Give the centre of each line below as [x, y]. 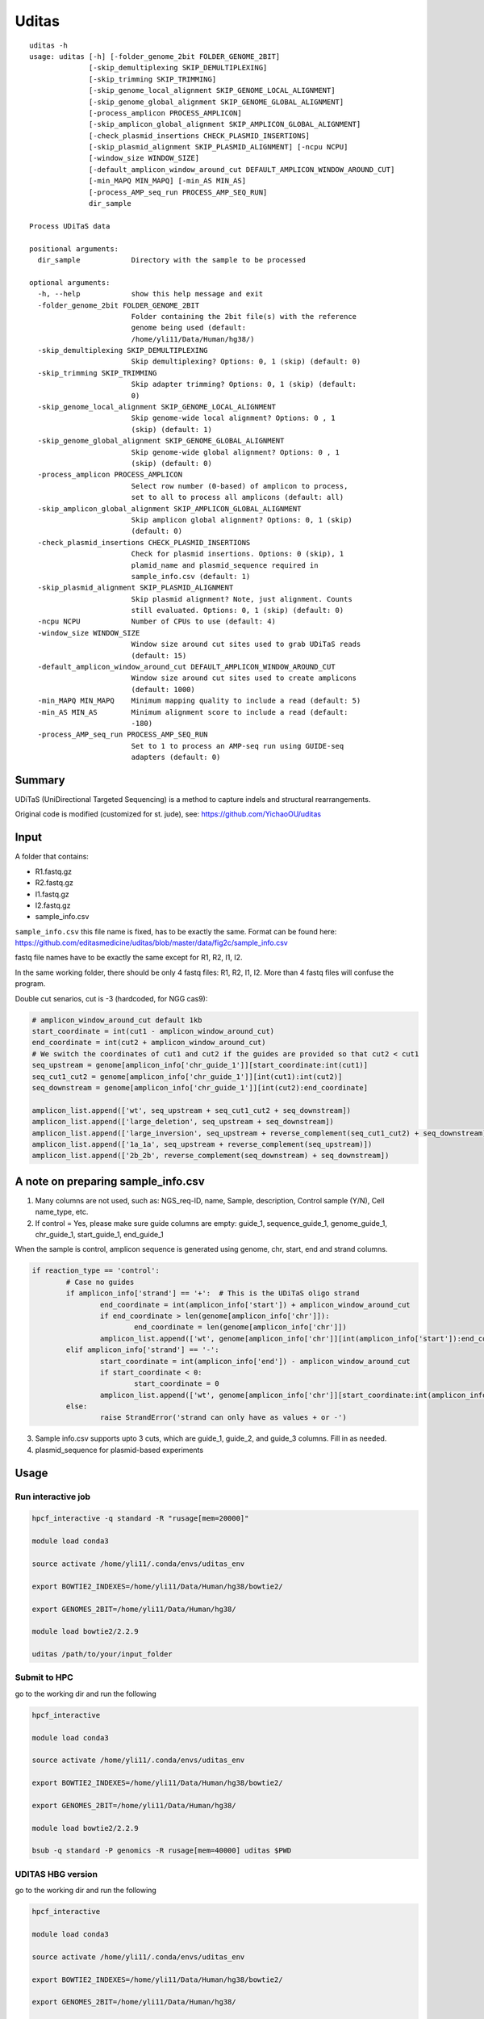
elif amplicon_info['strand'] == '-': [142, 1350]
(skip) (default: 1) [172, 429]
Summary [40, 780]
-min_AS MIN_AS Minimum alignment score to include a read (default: [193, 712]
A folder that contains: [52, 857]
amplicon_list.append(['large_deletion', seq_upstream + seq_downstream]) [183, 1122]
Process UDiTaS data [70, 226]
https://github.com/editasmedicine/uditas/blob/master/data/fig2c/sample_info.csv [151, 943]
